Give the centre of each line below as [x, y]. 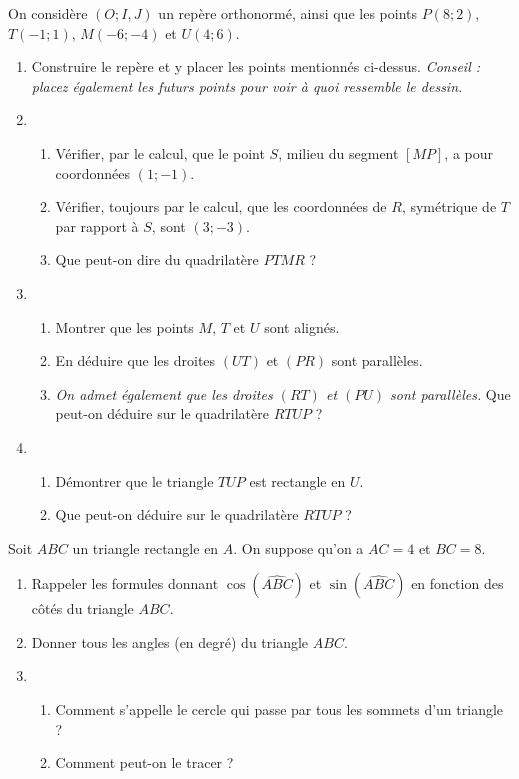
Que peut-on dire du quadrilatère [157, 259]
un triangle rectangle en [145, 547]
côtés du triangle [82, 608]
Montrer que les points [124, 326]
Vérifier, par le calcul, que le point [160, 152]
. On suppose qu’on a [298, 547]
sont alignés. [302, 326]
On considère [48, 13]
